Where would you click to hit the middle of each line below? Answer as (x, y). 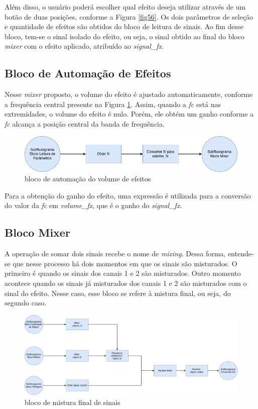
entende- (241, 253)
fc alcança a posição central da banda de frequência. (85, 123)
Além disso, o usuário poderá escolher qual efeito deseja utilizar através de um (125, 7)
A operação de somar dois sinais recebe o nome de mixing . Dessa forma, (115, 253)
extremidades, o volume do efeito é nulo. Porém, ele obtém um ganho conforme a (129, 114)
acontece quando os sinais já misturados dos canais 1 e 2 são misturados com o (126, 283)
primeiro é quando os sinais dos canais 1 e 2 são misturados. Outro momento (123, 273)
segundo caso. (26, 303)
